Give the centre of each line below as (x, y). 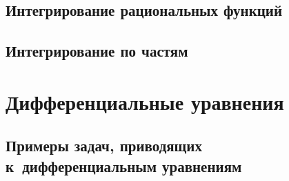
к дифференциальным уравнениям (124, 165)
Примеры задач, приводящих (104, 145)
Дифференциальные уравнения (145, 101)
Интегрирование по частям (97, 51)
